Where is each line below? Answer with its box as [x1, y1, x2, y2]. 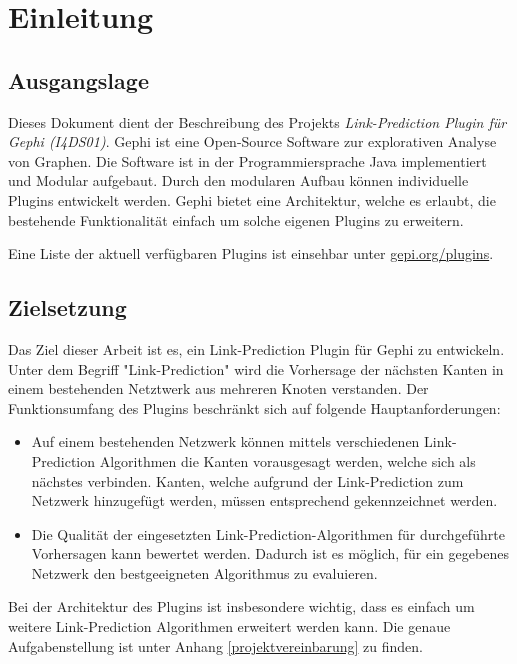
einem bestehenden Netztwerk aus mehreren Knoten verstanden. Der [8, 378, 429, 399]
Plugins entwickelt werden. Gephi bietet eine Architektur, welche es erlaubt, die [8, 189, 496, 210]
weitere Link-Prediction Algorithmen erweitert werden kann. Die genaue [8, 616, 451, 637]
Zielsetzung [8, 292, 127, 323]
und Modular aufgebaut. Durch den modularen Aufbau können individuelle [8, 170, 469, 191]
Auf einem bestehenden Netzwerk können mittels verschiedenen [31, 431, 420, 452]
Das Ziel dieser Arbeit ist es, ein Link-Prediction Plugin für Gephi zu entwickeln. [8, 338, 505, 359]
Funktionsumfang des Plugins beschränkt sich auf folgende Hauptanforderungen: [8, 397, 501, 418]
